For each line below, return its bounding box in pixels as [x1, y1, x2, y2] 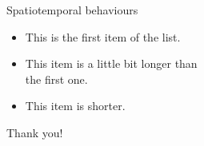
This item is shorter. [25, 97, 126, 114]
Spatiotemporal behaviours [6, 2, 138, 18]
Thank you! [6, 124, 63, 140]
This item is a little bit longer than [25, 55, 198, 72]
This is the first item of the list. [25, 28, 181, 45]
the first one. [25, 70, 88, 87]
